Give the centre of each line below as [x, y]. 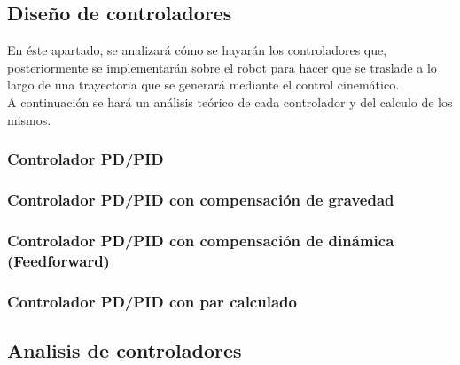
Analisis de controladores [125, 349]
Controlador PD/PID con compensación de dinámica [201, 240]
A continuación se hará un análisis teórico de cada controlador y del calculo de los [230, 101]
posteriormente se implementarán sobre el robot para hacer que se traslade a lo [222, 67]
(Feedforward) [58, 260]
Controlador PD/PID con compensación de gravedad [201, 199]
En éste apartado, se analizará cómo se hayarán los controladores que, [197, 50]
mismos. [29, 119]
